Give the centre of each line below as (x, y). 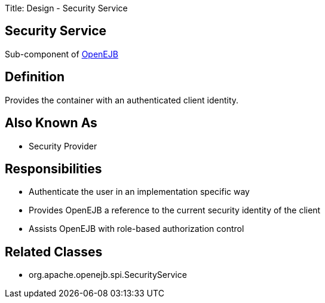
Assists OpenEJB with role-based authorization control (137, 229)
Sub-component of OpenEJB (62, 54)
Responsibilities (53, 169)
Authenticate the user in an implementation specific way (139, 192)
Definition (35, 77)
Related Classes (54, 252)
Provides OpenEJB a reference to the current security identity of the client (175, 210)
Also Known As (51, 123)
